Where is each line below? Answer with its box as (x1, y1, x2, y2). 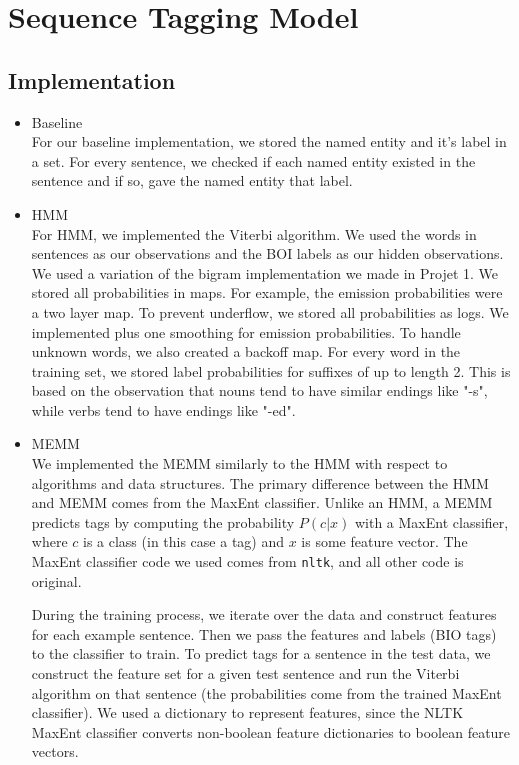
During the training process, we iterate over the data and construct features (31, 604, 497, 625)
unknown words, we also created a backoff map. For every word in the (31, 341, 461, 362)
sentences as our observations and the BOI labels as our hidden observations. (31, 243, 504, 264)
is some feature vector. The (301, 531, 468, 552)
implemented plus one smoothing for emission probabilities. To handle (31, 321, 461, 342)
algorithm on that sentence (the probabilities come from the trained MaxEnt (31, 682, 502, 703)
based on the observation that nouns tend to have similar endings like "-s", (31, 380, 488, 401)
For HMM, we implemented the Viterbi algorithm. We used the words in (31, 223, 477, 244)
